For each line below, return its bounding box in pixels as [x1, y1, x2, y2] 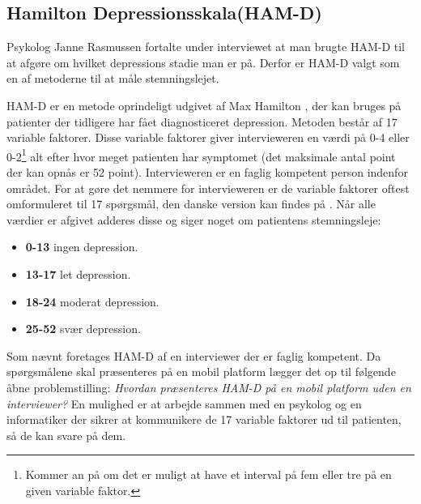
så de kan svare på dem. [6, 426, 126, 443]
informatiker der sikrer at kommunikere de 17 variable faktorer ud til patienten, [6, 411, 402, 428]
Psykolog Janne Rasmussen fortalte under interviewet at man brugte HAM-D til [6, 38, 406, 55]
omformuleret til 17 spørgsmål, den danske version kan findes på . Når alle [6, 195, 376, 212]
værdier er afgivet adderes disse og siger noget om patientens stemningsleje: [6, 211, 381, 228]
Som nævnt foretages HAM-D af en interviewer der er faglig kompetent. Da [6, 347, 381, 364]
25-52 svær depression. [25, 320, 141, 337]
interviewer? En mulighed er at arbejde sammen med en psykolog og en [6, 395, 362, 412]
